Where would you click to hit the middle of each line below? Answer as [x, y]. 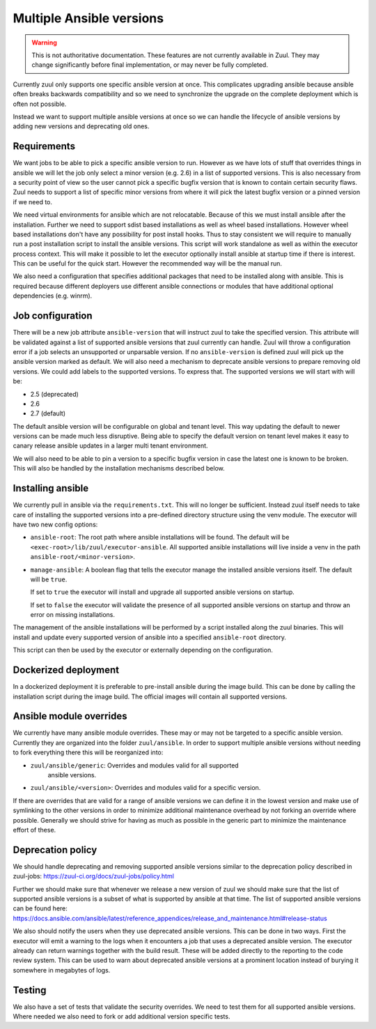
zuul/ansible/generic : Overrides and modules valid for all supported [135, 765]
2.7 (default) [48, 413]
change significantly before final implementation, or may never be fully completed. [150, 65]
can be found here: [40, 908]
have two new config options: [55, 524]
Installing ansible [51, 488]
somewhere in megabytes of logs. [62, 970]
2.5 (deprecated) [55, 394]
